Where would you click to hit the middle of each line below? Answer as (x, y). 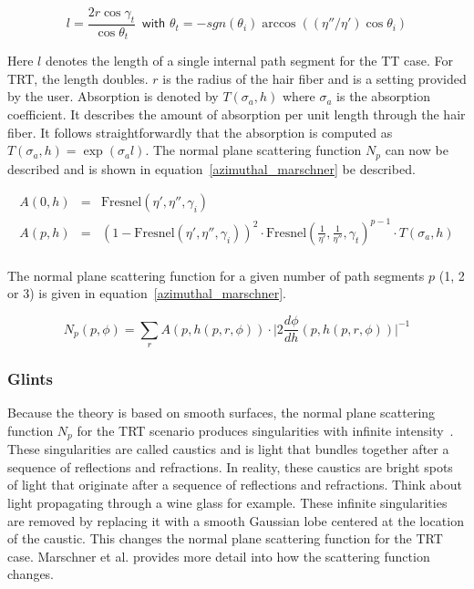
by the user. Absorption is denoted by (113, 96)
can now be (417, 150)
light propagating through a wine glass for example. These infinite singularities (227, 502)
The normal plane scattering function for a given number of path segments (216, 275)
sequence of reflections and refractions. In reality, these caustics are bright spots (230, 466)
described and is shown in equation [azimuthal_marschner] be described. (211, 168)
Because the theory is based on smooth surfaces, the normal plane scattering (222, 413)
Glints (30, 378)
